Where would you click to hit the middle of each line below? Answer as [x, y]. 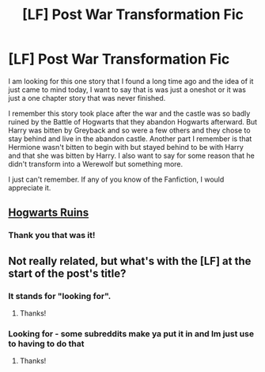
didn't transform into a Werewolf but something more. [96, 163]
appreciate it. [30, 187]
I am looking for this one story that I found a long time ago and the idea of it [131, 81]
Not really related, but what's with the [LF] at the [130, 261]
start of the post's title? [67, 273]
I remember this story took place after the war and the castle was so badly [129, 113]
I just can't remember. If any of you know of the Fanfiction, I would [116, 179]
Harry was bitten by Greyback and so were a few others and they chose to [129, 130]
